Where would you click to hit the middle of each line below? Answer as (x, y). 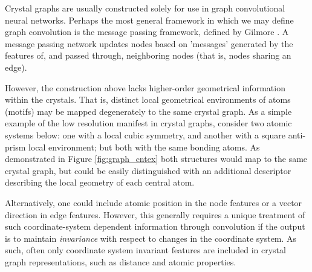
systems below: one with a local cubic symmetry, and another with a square (145, 134)
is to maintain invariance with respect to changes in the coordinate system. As (151, 238)
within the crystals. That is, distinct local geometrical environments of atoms (148, 99)
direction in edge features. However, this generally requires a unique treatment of (155, 214)
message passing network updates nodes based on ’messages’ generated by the (149, 43)
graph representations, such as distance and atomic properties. (121, 261)
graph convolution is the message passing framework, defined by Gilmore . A (147, 32)
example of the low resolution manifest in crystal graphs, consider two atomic (148, 123)
